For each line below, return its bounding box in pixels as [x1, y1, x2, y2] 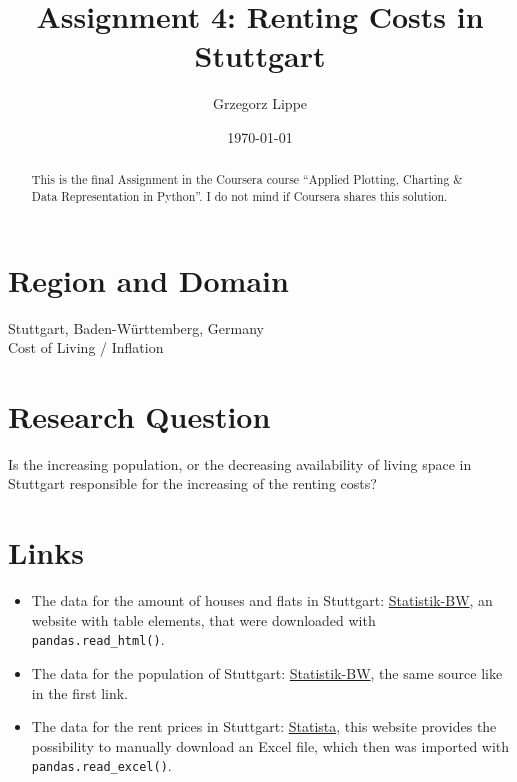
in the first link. [31, 682, 128, 703]
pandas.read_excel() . [31, 755, 172, 776]
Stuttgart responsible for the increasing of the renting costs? [8, 473, 377, 494]
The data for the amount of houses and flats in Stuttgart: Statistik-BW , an [31, 590, 493, 611]
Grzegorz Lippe [212, 93, 308, 114]
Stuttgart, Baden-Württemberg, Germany [8, 317, 264, 338]
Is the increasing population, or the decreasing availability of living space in [8, 453, 472, 474]
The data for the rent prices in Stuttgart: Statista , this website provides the [31, 716, 497, 737]
